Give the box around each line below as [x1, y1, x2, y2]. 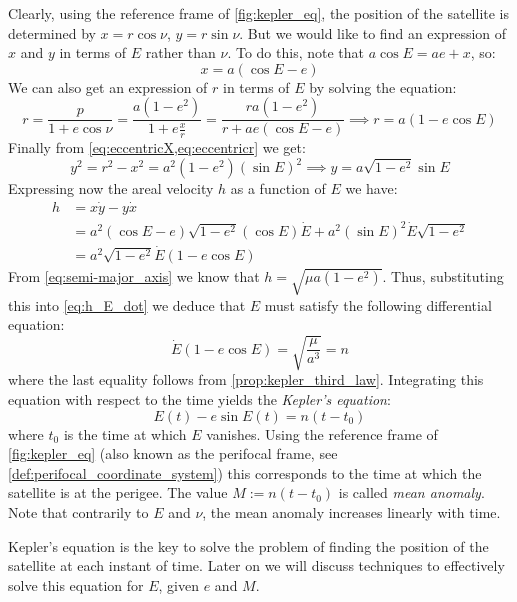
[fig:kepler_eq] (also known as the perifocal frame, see [8, 443, 338, 464]
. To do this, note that [227, 42, 365, 63]
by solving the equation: [309, 76, 457, 97]
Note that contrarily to [8, 502, 149, 523]
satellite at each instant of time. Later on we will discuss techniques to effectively [8, 555, 505, 576]
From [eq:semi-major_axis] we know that [8, 265, 260, 286]
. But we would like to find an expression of [239, 22, 507, 43]
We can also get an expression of [8, 76, 208, 97]
